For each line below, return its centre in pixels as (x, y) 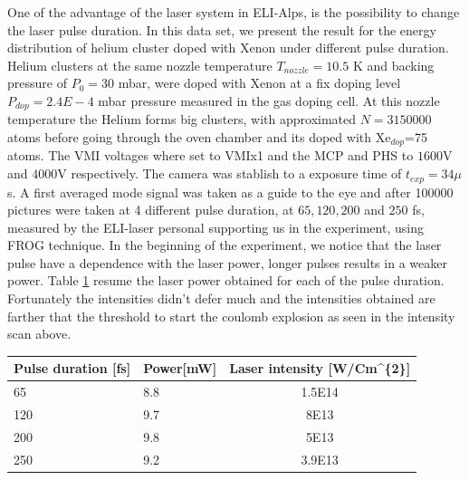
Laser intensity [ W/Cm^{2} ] (320, 368)
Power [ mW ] (180, 368)
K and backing (393, 65)
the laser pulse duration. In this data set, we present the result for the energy (222, 29)
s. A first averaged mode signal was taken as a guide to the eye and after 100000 (230, 192)
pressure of (37, 83)
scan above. (39, 334)
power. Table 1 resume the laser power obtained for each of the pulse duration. (226, 280)
